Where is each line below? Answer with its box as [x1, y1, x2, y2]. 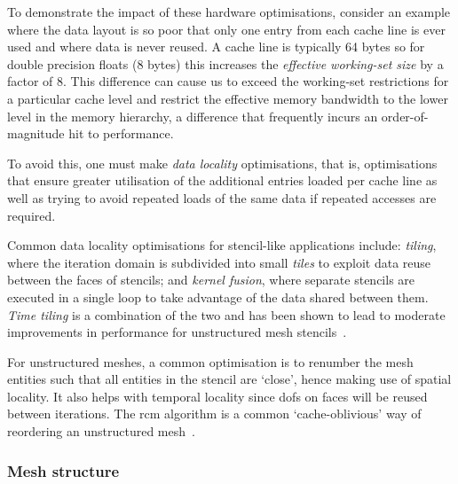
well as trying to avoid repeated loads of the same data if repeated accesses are [7, 188, 437, 207]
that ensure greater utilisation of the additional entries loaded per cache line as [7, 171, 438, 190]
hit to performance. [68, 124, 174, 143]
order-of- [381, 106, 429, 125]
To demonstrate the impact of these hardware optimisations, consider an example [7, 3, 451, 20]
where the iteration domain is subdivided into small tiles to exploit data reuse [7, 253, 431, 271]
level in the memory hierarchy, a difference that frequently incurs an [7, 106, 378, 125]
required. [7, 206, 56, 224]
